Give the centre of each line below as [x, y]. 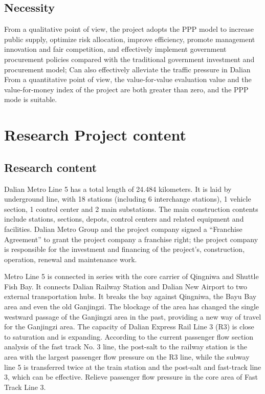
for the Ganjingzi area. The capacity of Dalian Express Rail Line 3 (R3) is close [129, 327]
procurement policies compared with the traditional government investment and [129, 59]
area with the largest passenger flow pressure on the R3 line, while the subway [127, 357]
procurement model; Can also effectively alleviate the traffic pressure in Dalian [127, 69]
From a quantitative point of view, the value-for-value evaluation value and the [128, 79]
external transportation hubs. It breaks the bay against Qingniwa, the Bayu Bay [130, 296]
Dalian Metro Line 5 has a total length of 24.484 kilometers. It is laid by [118, 189]
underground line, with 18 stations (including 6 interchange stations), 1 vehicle [128, 199]
